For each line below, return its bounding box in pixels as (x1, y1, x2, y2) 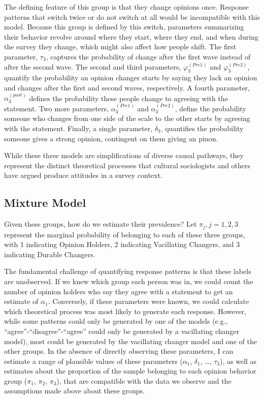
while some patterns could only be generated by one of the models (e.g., (4, 316, 228, 326)
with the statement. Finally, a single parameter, (4, 122, 153, 133)
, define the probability (175, 103, 246, 113)
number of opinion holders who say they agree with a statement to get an (4, 286, 233, 296)
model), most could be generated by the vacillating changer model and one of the (4, 335, 257, 346)
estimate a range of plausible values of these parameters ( (4, 355, 183, 366)
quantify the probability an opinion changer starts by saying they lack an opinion (4, 72, 257, 83)
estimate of (4, 296, 39, 306)
